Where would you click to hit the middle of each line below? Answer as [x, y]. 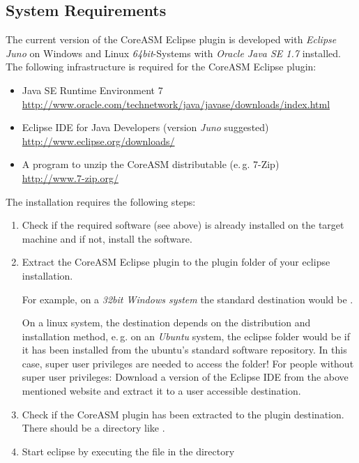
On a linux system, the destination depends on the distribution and [166, 322]
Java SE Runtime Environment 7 [92, 90]
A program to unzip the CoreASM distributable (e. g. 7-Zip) [151, 164]
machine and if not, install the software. [107, 238]
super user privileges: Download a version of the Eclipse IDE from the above [185, 377]
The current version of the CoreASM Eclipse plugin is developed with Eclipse [171, 39]
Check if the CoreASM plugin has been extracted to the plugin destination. [183, 414]
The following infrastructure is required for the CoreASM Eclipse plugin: [161, 67]
